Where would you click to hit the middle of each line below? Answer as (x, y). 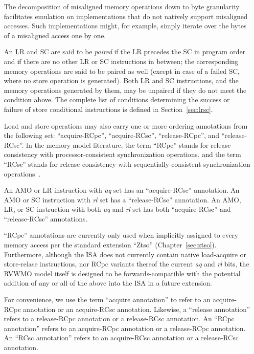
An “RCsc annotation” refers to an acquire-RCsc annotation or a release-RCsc (121, 338)
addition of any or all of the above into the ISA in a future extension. (108, 283)
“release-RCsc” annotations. (46, 218)
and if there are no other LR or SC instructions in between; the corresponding (121, 61)
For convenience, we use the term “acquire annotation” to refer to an (107, 299)
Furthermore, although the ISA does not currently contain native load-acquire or (125, 254)
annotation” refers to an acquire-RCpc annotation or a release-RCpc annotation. (125, 328)
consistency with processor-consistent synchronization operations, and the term (123, 154)
